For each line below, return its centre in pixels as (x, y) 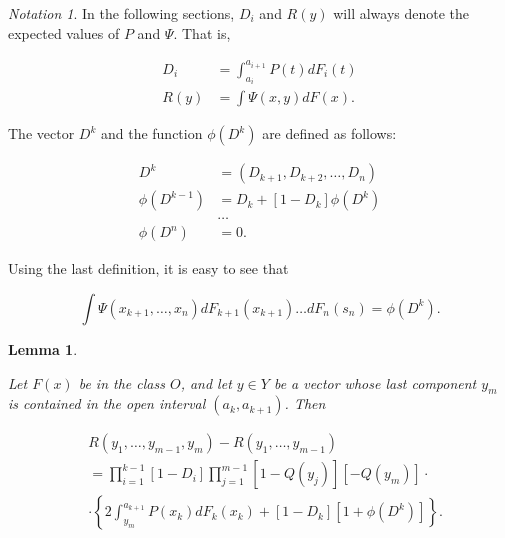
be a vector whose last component (375, 382)
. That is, (202, 32)
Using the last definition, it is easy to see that (148, 268)
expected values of (64, 32)
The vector (41, 133)
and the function (151, 133)
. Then (305, 403)
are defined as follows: (329, 133)
